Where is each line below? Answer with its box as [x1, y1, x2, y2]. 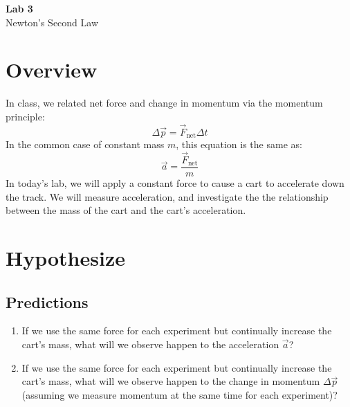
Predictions [6, 291, 89, 312]
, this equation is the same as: [176, 137, 302, 152]
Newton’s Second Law [6, 15, 99, 29]
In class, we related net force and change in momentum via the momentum [6, 96, 323, 110]
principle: [6, 109, 45, 123]
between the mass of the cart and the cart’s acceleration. [6, 203, 246, 217]
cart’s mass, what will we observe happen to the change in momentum [21, 374, 320, 388]
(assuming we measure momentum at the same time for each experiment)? [21, 387, 338, 401]
